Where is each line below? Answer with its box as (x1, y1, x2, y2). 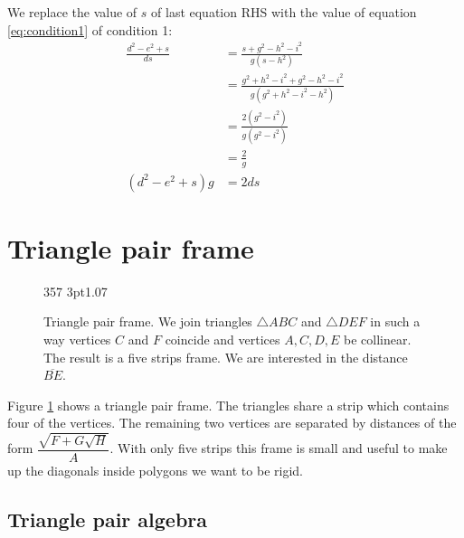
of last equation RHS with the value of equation (151, 3, 417, 21)
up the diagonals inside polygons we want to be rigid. (7, 460, 303, 479)
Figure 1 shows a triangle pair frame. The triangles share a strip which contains (7, 395, 450, 414)
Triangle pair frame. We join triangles (43, 312, 252, 331)
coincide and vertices (165, 330, 280, 348)
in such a (370, 312, 421, 331)
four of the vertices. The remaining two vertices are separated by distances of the (7, 413, 457, 432)
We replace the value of (7, 3, 137, 21)
